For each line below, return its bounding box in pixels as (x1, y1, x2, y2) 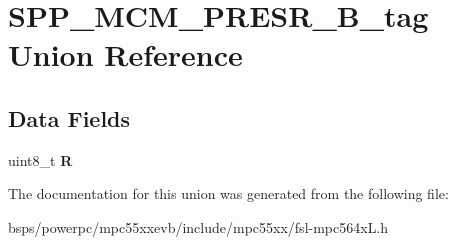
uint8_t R (8, 149, 73, 170)
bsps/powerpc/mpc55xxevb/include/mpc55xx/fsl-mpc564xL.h (8, 216, 389, 237)
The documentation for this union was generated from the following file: (8, 183, 449, 204)
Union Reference (8, 34, 243, 75)
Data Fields (8, 102, 131, 133)
